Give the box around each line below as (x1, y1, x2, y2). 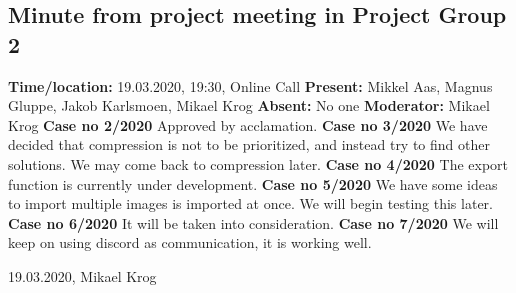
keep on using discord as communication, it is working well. (8, 232, 372, 253)
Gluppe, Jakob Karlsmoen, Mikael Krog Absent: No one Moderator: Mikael (8, 95, 490, 116)
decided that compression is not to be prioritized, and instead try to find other (8, 134, 490, 155)
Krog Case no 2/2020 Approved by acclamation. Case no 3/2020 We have (8, 114, 488, 135)
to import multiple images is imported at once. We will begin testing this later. (8, 193, 493, 214)
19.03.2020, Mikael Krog (8, 265, 157, 286)
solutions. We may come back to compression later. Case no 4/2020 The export (8, 153, 509, 174)
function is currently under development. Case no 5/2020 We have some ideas (8, 173, 498, 194)
